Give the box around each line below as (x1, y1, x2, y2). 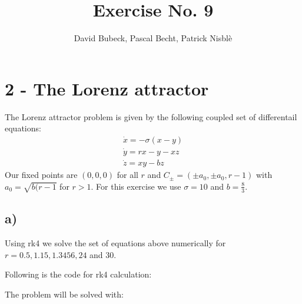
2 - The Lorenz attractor (5, 76, 209, 100)
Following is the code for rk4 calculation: (5, 268, 152, 280)
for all (117, 168, 138, 181)
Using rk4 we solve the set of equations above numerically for (5, 237, 226, 249)
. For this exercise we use (91, 180, 181, 192)
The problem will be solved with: (5, 288, 124, 300)
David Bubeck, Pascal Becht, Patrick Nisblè (74, 32, 233, 44)
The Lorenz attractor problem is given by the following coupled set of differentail (5, 110, 297, 123)
